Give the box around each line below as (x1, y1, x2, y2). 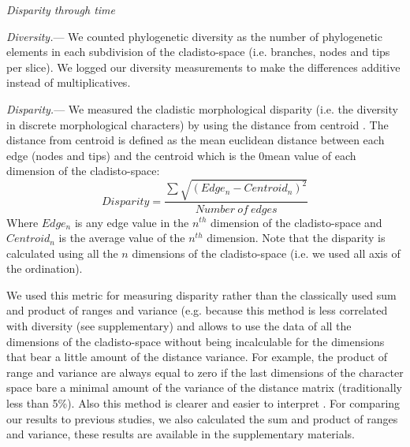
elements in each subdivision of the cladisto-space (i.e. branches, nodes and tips (6, 43, 390, 60)
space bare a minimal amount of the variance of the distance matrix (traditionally (6, 379, 402, 396)
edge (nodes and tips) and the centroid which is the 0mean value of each (6, 147, 356, 163)
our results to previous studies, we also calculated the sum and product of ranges (6, 410, 398, 427)
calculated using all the (6, 244, 118, 261)
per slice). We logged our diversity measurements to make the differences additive (6, 58, 401, 75)
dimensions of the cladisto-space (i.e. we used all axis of (132, 244, 401, 261)
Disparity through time (6, 2, 115, 17)
